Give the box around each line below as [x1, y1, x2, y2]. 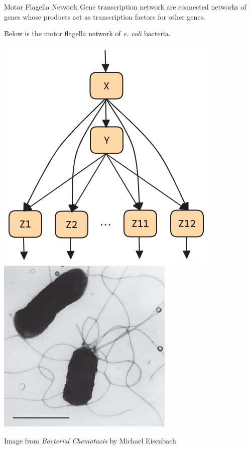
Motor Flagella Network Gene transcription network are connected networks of [4, 2, 246, 12]
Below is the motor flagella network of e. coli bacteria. [4, 28, 171, 39]
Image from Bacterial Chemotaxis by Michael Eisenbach [4, 435, 176, 445]
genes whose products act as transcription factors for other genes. [4, 11, 205, 22]
